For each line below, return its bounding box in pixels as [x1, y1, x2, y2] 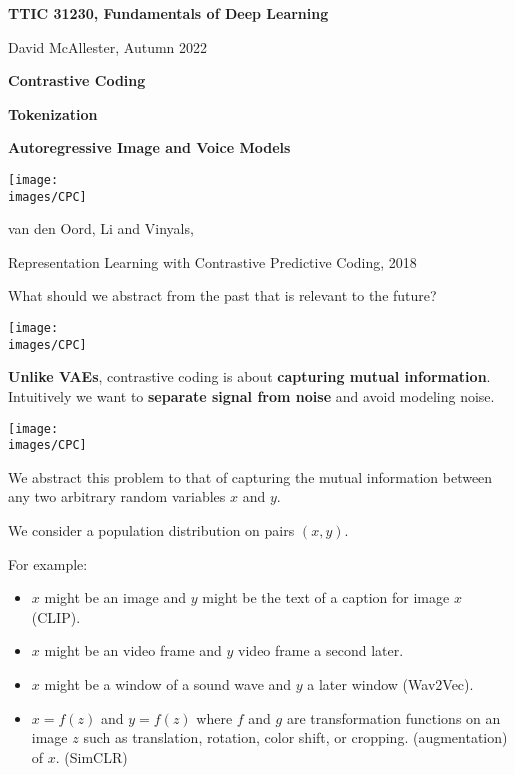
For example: [8, 553, 88, 574]
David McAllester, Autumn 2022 [8, 36, 208, 57]
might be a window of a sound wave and [44, 674, 292, 695]
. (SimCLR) [55, 746, 128, 767]
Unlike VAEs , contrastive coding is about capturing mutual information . [8, 366, 491, 387]
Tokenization [8, 103, 98, 124]
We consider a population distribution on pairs [8, 520, 295, 541]
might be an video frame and [44, 640, 222, 661]
